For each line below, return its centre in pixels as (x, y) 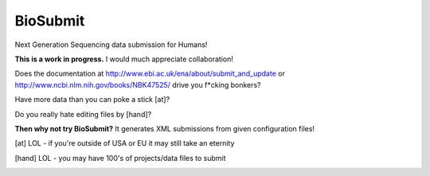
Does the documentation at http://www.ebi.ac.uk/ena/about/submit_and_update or (150, 74)
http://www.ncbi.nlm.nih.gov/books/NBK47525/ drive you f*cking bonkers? (138, 84)
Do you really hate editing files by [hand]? (83, 114)
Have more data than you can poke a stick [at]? (92, 100)
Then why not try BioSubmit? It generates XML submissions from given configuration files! (164, 128)
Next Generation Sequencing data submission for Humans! (111, 45)
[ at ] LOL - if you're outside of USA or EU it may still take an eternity (125, 143)
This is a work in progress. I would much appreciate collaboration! (124, 59)
